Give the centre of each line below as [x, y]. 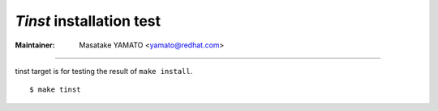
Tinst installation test [88, 21]
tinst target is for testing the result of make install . [104, 71]
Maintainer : [35, 45]
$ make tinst [55, 90]
